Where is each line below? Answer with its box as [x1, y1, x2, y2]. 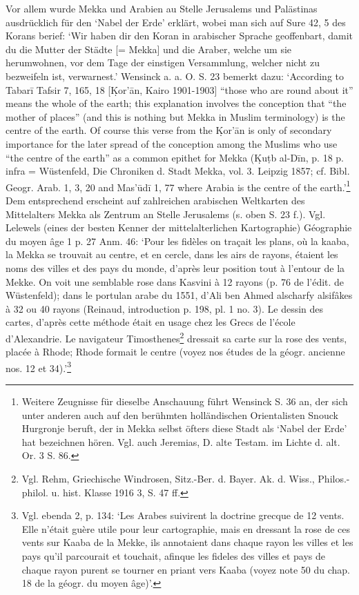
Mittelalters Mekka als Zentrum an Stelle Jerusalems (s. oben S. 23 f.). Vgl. [6, 206, 326, 221]
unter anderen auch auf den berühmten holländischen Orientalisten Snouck [21, 407, 338, 422]
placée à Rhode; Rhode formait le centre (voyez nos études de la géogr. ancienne [6, 344, 345, 359]
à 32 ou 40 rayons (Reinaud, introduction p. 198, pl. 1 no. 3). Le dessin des [6, 301, 324, 315]
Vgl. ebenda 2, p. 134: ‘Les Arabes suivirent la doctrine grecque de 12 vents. [21, 508, 345, 523]
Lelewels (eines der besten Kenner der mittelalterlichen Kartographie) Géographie [6, 220, 352, 235]
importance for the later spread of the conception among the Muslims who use [6, 136, 338, 150]
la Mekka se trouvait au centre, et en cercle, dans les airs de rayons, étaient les [6, 247, 338, 262]
